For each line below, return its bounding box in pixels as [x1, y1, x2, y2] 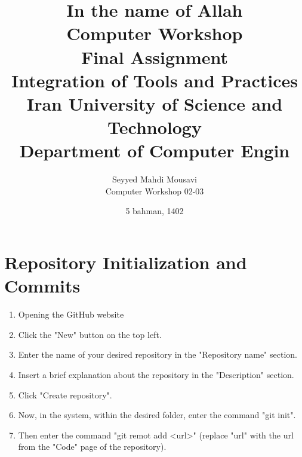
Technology [107, 115, 202, 139]
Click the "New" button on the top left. [18, 328, 162, 340]
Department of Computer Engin [19, 138, 290, 163]
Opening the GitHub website [18, 308, 124, 321]
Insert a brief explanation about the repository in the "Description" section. [18, 368, 294, 380]
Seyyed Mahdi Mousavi [112, 173, 198, 185]
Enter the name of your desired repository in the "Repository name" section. [18, 348, 297, 361]
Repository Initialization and [4, 250, 247, 275]
